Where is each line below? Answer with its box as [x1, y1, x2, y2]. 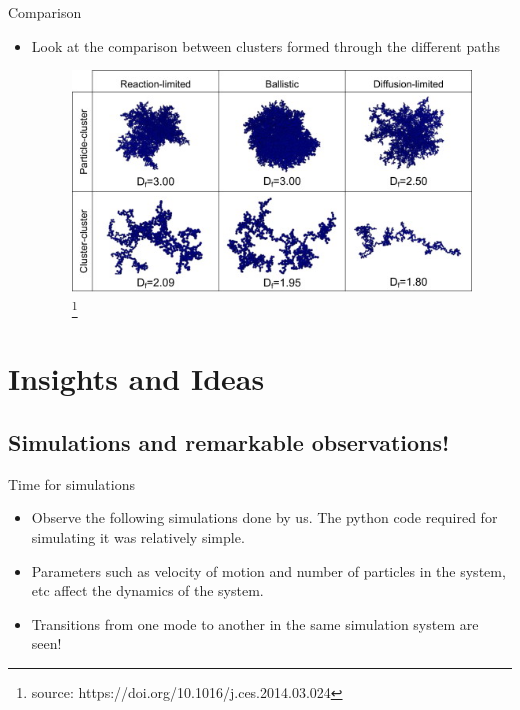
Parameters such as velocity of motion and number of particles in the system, [31, 560, 506, 581]
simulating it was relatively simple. [31, 526, 245, 547]
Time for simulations [8, 473, 135, 494]
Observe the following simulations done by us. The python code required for [31, 507, 498, 528]
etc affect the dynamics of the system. [31, 580, 264, 601]
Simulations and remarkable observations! [8, 426, 450, 457]
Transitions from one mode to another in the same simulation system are [31, 613, 479, 634]
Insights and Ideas [8, 358, 265, 399]
